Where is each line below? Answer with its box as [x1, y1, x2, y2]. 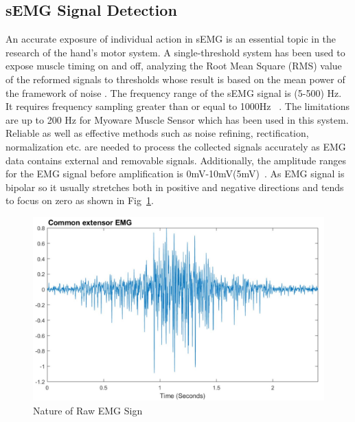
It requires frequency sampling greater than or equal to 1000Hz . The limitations [5, 99, 350, 113]
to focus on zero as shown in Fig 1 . [5, 193, 154, 208]
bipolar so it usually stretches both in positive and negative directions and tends [5, 179, 344, 194]
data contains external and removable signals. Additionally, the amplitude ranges [5, 153, 346, 167]
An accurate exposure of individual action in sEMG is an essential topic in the [5, 32, 336, 46]
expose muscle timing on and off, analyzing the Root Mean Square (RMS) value [5, 58, 342, 73]
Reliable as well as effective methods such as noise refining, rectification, [5, 126, 309, 140]
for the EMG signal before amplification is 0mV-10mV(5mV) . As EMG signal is [5, 166, 345, 181]
